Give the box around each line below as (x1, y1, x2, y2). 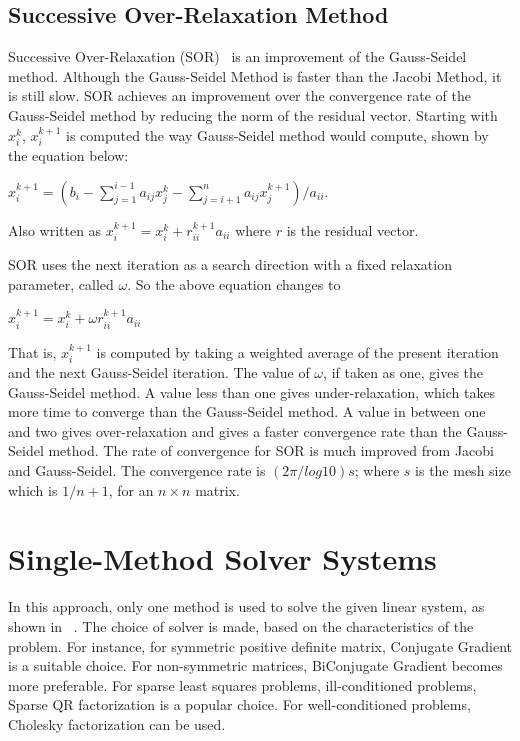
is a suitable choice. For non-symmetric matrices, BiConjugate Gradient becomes (8, 655, 503, 676)
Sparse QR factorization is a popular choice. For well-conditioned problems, (8, 694, 471, 715)
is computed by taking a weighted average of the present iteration (96, 341, 499, 362)
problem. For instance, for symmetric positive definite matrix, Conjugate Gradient (8, 635, 513, 656)
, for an (108, 479, 154, 500)
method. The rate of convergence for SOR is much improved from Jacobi (48, 440, 494, 461)
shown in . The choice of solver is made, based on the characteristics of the (8, 615, 474, 636)
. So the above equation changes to (127, 273, 341, 294)
